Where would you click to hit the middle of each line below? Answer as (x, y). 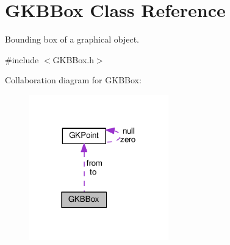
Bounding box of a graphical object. (72, 39)
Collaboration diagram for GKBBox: (73, 80)
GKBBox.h (73, 59)
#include (22, 59)
